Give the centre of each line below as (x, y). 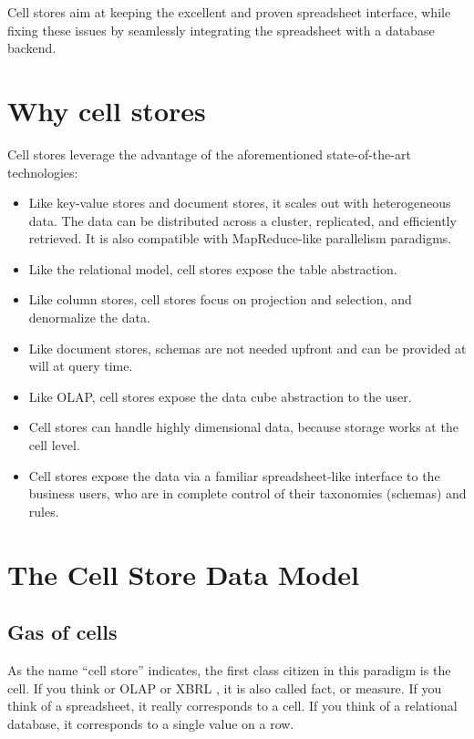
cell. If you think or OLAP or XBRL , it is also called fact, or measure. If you (225, 688)
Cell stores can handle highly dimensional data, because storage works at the (243, 427)
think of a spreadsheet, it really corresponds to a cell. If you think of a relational (232, 706)
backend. (32, 48)
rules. (44, 511)
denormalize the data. (89, 318)
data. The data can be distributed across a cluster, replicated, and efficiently (242, 220)
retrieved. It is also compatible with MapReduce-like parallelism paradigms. (240, 238)
